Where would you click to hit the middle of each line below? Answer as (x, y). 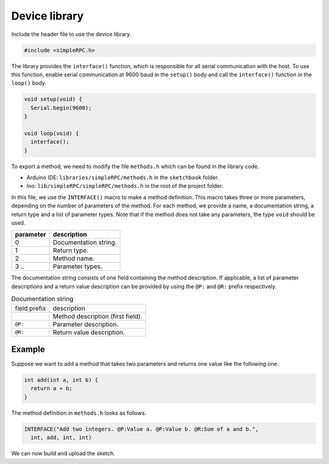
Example (28, 349)
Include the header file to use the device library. (71, 34)
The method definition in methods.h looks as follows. (79, 413)
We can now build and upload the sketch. (63, 454)
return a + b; (52, 388)
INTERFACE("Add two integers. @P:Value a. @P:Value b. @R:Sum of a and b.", (141, 429)
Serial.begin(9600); (61, 108)
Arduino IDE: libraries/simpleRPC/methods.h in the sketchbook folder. (123, 177)
